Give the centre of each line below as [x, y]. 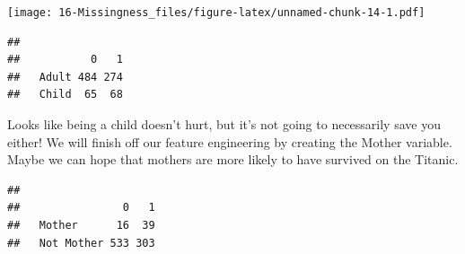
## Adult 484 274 [65, 77]
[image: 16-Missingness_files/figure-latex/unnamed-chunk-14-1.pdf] [216, 13]
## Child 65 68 [65, 95]
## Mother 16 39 [81, 225]
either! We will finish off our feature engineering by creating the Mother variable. [230, 141]
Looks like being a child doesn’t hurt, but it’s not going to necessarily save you [224, 124]
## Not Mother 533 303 [81, 243]
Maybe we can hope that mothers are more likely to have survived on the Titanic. [233, 159]
